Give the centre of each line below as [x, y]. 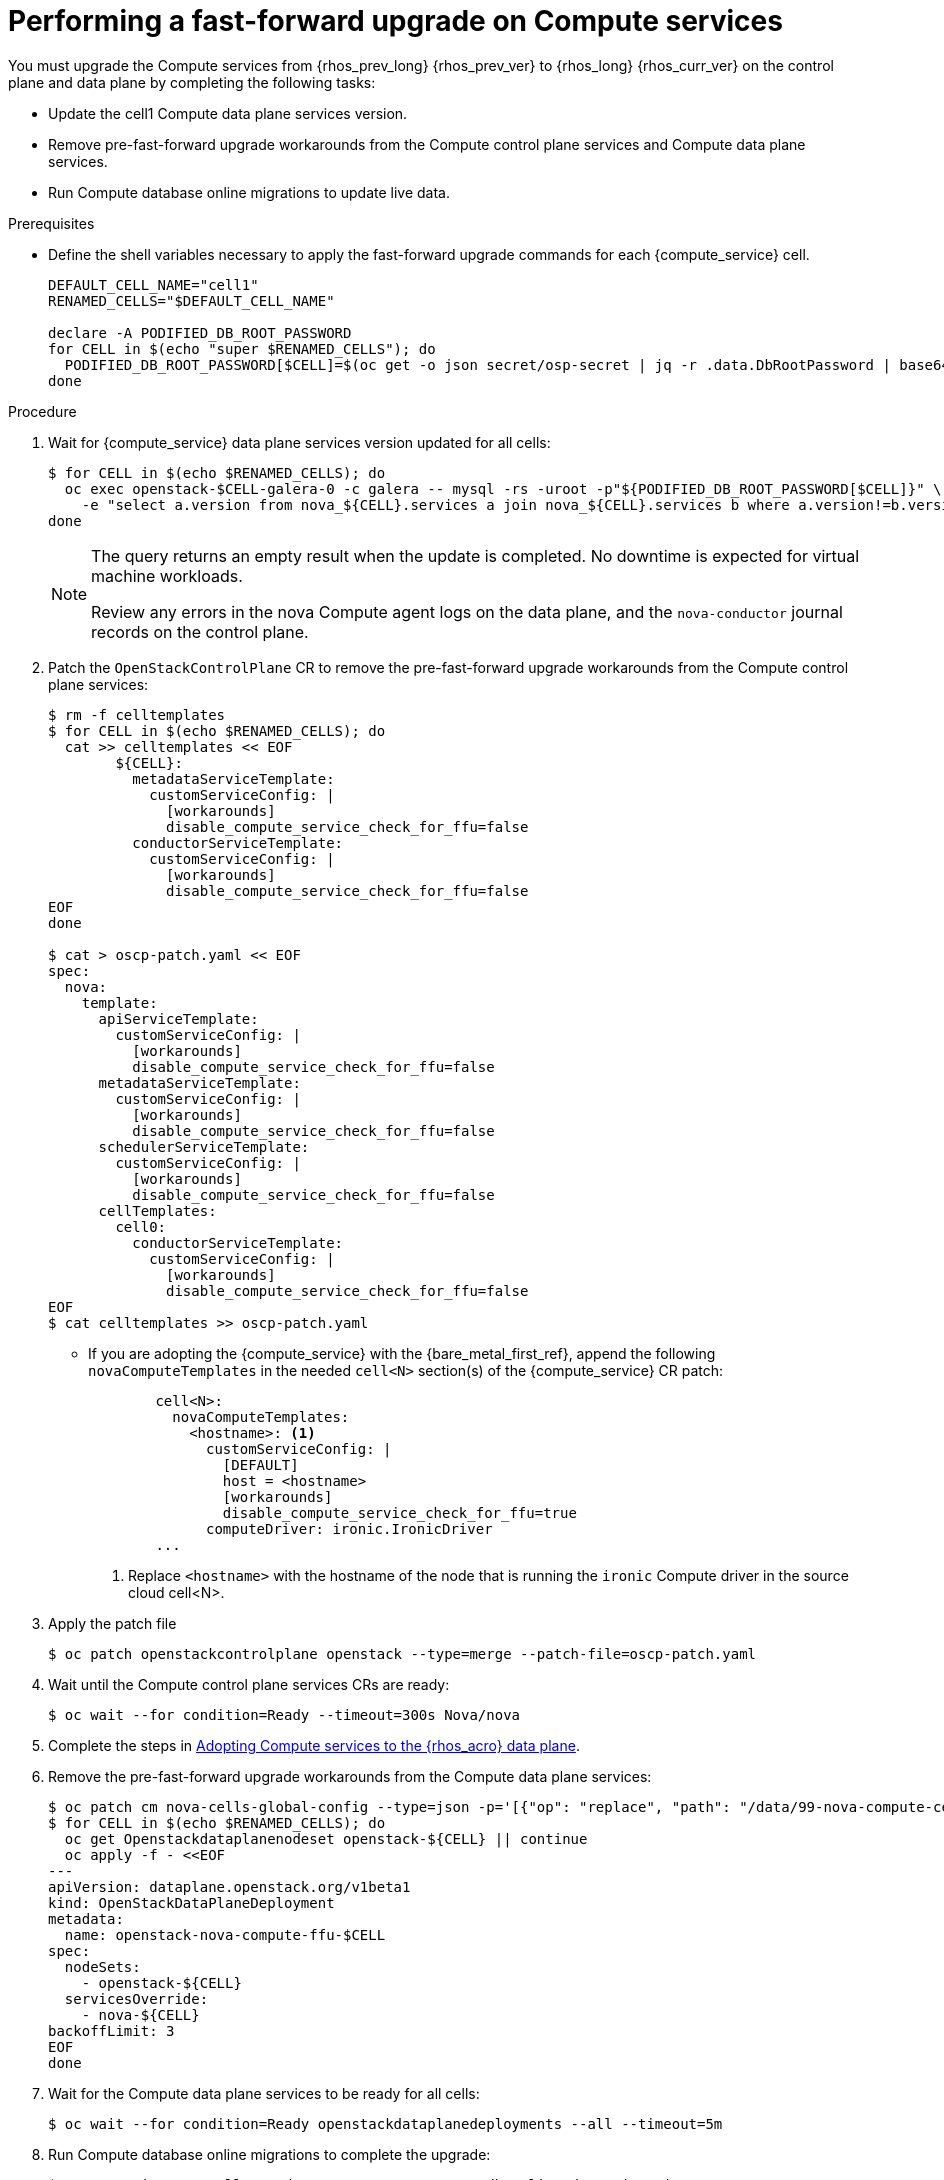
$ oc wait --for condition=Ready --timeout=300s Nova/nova [284, 1714]
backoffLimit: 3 [111, 2030]
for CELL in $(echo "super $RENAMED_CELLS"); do [242, 348]
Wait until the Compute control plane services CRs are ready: [249, 1684]
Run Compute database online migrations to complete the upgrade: [269, 2154]
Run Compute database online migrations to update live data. [249, 192]
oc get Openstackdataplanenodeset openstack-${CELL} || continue [326, 1838]
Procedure [42, 411]
